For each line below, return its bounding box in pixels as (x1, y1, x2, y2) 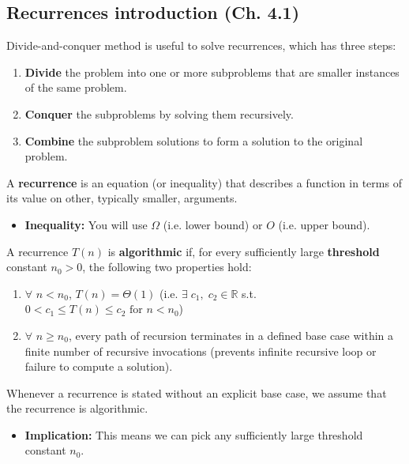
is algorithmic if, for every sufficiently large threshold (107, 243, 380, 259)
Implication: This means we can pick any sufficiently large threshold (24, 426, 363, 443)
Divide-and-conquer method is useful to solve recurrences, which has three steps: (6, 37, 396, 54)
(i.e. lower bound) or (163, 216, 263, 232)
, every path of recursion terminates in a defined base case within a (68, 326, 394, 343)
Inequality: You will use (24, 216, 148, 232)
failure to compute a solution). (24, 358, 173, 375)
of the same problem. (24, 79, 127, 96)
